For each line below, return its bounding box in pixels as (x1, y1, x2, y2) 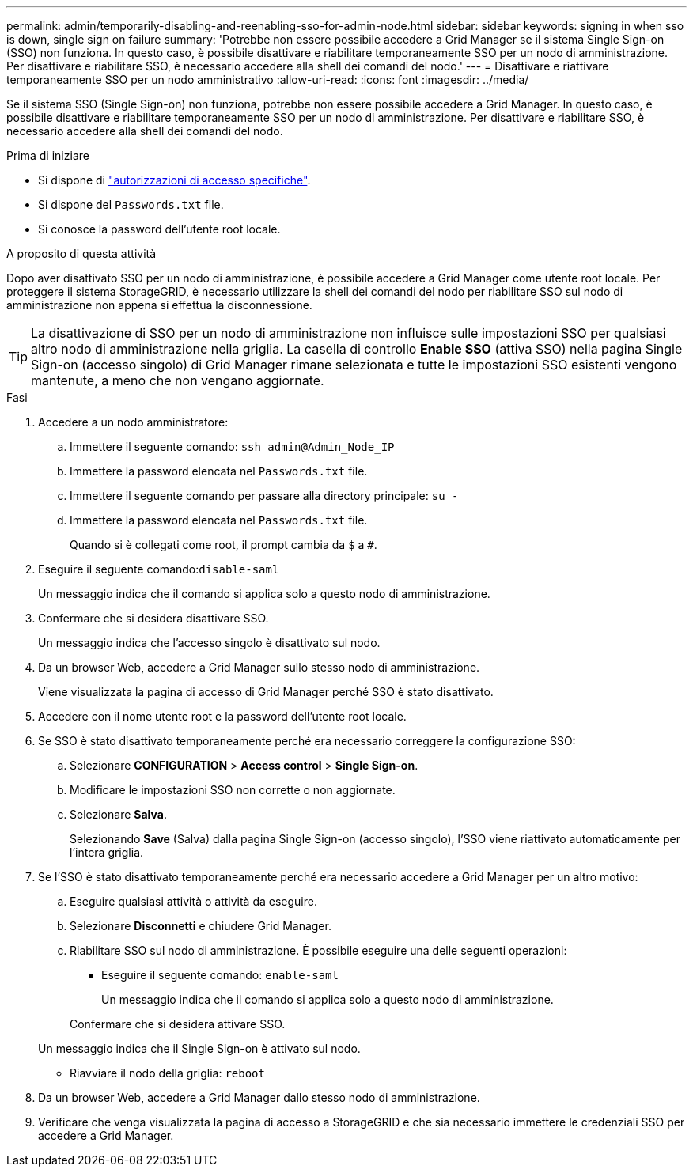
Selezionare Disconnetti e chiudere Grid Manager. (70, 919, 331, 933)
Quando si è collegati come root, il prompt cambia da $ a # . (70, 538, 377, 551)
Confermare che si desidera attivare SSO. (70, 1017, 286, 1031)
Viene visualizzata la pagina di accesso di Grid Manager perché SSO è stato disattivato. (38, 685, 494, 698)
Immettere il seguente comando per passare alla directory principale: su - (70, 489, 459, 502)
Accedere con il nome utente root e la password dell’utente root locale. (38, 709, 407, 723)
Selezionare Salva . (70, 808, 167, 821)
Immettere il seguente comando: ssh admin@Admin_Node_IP (70, 440, 395, 453)
